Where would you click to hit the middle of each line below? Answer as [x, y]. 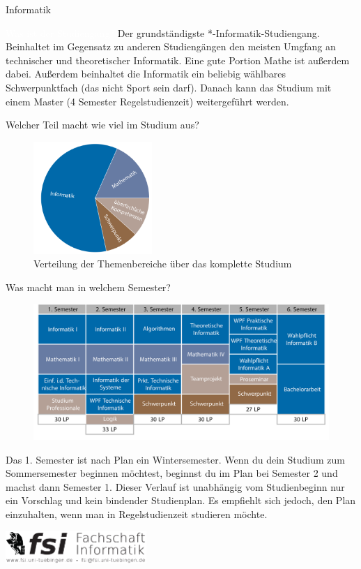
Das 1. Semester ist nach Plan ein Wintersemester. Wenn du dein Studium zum [175, 459]
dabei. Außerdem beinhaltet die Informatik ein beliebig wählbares [146, 74]
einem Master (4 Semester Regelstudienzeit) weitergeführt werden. [147, 101]
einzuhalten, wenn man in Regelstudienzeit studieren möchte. [137, 513]
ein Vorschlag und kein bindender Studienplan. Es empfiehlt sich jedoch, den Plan [181, 500]
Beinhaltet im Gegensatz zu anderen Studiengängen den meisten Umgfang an [171, 46]
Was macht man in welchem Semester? [88, 287]
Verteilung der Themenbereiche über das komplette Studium [163, 264]
